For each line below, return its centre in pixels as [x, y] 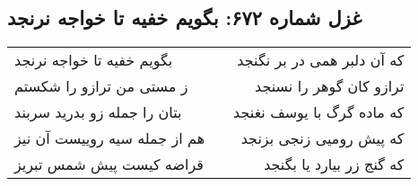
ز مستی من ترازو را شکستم [101, 86]
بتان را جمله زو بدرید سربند [98, 112]
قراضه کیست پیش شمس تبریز [109, 164]
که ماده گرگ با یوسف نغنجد [319, 112]
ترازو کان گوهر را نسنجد [330, 86]
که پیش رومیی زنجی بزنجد [322, 138]
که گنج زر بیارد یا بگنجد [334, 164]
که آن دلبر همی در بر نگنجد [321, 60]
